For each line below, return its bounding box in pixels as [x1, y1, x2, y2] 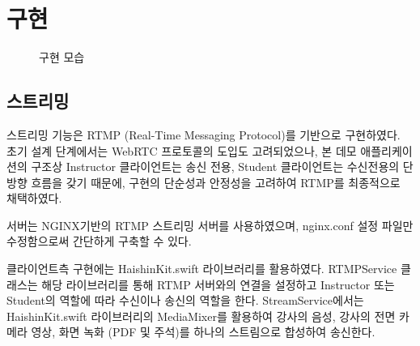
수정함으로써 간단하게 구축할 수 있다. [6, 233, 192, 250]
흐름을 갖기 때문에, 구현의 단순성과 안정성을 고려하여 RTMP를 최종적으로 [31, 173, 401, 190]
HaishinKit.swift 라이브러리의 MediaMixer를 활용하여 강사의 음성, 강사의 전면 [6, 307, 396, 324]
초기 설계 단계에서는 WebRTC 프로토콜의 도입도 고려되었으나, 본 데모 [6, 142, 357, 159]
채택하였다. [6, 190, 62, 207]
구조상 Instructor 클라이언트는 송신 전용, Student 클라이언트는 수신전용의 [31, 158, 400, 175]
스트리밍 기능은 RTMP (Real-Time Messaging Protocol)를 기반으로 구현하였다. [6, 126, 401, 143]
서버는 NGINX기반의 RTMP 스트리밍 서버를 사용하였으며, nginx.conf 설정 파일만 [6, 216, 414, 233]
